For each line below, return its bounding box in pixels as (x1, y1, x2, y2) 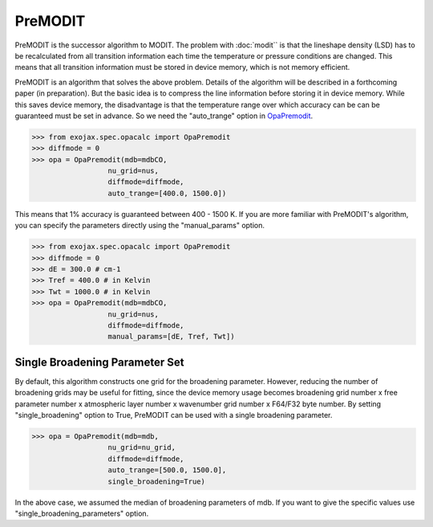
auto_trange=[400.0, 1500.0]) (107, 189, 227, 198)
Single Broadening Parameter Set (14, 355, 184, 369)
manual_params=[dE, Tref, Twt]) (107, 332, 236, 341)
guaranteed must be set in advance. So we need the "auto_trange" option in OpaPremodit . (14, 111, 314, 121)
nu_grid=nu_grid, (107, 443, 176, 452)
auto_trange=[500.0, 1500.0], (107, 466, 227, 475)
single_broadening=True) (107, 476, 206, 486)
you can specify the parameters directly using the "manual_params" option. (14, 221, 265, 231)
